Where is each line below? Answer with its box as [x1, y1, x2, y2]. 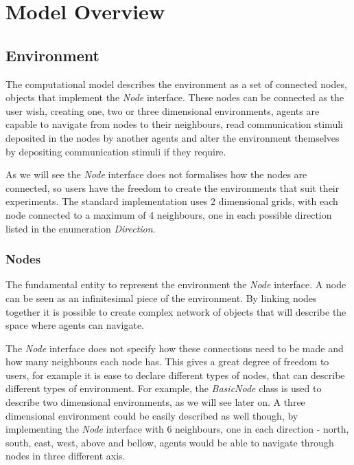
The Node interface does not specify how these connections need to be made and [5, 340, 344, 355]
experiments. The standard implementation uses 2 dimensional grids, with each [5, 194, 338, 208]
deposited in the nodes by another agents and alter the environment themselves [5, 130, 340, 144]
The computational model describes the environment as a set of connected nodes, [5, 76, 347, 91]
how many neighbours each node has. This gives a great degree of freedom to [5, 354, 329, 369]
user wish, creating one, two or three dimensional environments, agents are [5, 103, 320, 118]
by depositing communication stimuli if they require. [5, 144, 226, 158]
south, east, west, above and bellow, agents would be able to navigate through [5, 435, 334, 449]
